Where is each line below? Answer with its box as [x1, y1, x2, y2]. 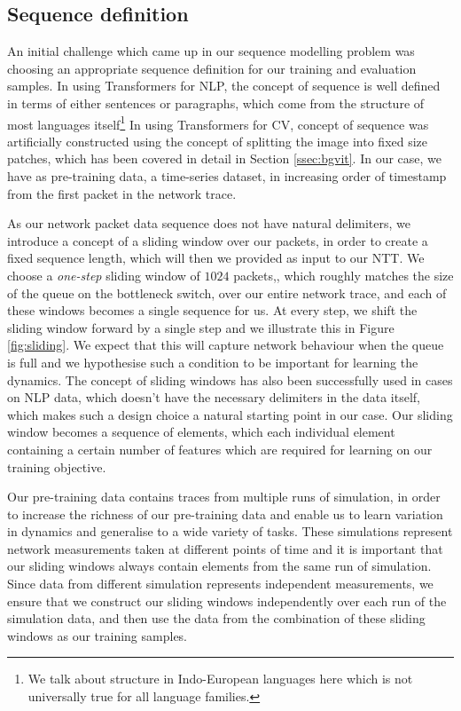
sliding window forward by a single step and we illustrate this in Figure [7, 318, 395, 336]
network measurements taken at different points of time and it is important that [7, 539, 443, 557]
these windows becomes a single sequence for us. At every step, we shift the [7, 301, 418, 320]
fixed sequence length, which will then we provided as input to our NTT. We [7, 249, 425, 267]
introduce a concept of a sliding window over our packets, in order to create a [7, 231, 428, 249]
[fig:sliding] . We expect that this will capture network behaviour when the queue [7, 336, 444, 354]
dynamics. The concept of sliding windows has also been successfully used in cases [7, 370, 453, 389]
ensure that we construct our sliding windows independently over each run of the [7, 591, 447, 610]
